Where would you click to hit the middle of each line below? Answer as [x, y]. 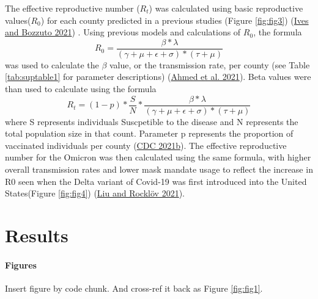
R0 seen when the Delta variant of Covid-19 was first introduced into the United [156, 181]
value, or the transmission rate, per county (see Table [210, 64]
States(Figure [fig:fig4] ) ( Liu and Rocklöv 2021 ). [95, 193]
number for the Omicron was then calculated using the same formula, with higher [158, 157]
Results [37, 235]
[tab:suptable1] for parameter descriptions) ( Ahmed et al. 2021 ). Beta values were [158, 77]
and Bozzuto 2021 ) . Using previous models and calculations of [123, 32]
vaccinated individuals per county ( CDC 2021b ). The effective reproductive [146, 145]
